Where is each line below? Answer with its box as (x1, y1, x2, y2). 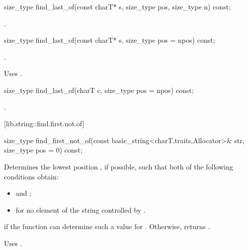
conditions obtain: (4, 171, 59, 181)
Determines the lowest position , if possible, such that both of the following (4, 161, 233, 171)
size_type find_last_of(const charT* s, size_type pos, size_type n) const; (4, 1, 231, 11)
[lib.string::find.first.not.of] (4, 118, 84, 129)
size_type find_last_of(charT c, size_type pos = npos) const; (4, 84, 194, 95)
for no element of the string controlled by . (15, 204, 146, 215)
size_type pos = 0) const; (4, 145, 83, 155)
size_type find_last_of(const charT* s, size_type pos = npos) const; (4, 35, 215, 45)
